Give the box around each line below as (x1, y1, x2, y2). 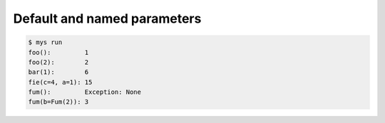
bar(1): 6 (28, 68, 89, 76)
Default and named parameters (13, 11, 202, 26)
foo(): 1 (28, 48, 89, 56)
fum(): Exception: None (28, 88, 142, 96)
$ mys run (28, 38, 63, 46)
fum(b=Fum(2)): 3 (28, 98, 89, 106)
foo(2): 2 (28, 58, 89, 66)
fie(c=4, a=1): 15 (28, 78, 93, 86)
